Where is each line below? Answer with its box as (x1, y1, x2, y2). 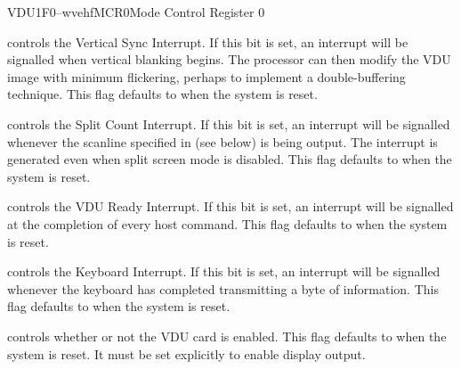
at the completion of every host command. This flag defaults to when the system (7, 214, 448, 233)
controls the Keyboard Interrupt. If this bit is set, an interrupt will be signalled (7, 262, 441, 281)
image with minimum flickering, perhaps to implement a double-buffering (7, 67, 406, 86)
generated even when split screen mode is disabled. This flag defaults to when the (7, 150, 452, 168)
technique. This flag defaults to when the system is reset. (7, 85, 318, 103)
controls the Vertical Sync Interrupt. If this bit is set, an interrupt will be (7, 32, 408, 51)
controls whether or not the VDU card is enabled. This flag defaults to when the (7, 326, 447, 345)
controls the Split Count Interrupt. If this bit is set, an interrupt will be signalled (7, 114, 450, 133)
